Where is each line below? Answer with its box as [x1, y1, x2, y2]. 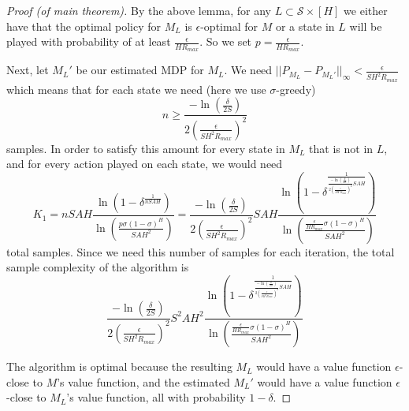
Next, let [6, 62, 49, 78]
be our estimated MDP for [76, 62, 204, 78]
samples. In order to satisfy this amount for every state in [6, 140, 285, 156]
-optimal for [200, 17, 258, 34]
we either [344, 2, 388, 18]
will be [349, 17, 382, 34]
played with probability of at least [6, 33, 171, 50]
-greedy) [276, 80, 316, 97]
